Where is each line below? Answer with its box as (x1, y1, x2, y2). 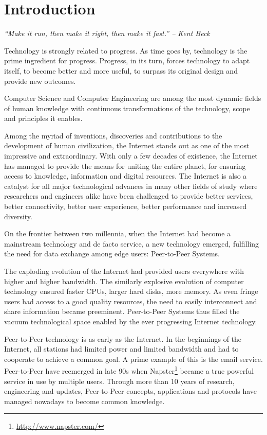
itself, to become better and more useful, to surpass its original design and (4, 65, 238, 76)
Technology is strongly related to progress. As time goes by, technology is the (4, 45, 247, 56)
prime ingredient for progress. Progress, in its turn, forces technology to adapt (4, 55, 250, 66)
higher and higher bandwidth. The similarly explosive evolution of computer (4, 275, 244, 286)
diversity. (4, 211, 32, 221)
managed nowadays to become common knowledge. (4, 395, 165, 406)
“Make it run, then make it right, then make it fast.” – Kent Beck (4, 28, 210, 39)
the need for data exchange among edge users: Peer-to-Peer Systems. (4, 248, 220, 259)
